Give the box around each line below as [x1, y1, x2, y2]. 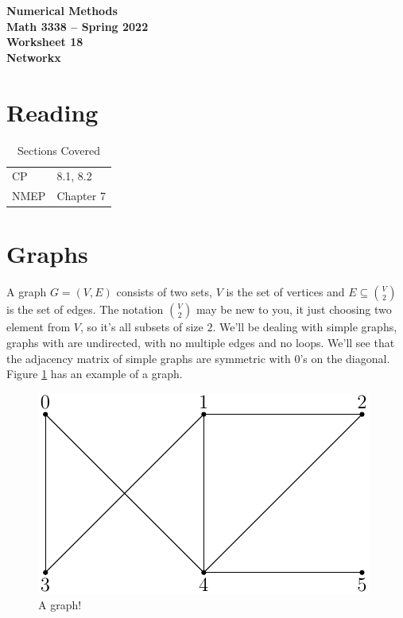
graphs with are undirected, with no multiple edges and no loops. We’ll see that [6, 334, 395, 350]
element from [6, 319, 71, 335]
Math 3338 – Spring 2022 [6, 17, 149, 34]
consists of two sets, [116, 284, 212, 300]
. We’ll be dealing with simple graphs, [212, 319, 397, 335]
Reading [6, 95, 99, 128]
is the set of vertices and [226, 284, 345, 300]
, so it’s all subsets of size [79, 319, 203, 335]
